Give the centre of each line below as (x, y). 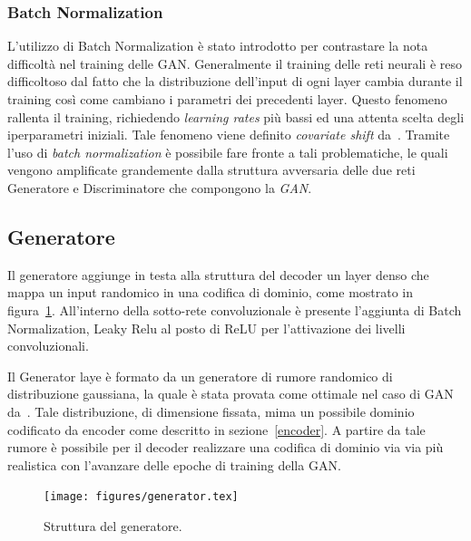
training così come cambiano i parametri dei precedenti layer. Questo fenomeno (227, 99)
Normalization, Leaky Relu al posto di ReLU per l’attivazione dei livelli (206, 328)
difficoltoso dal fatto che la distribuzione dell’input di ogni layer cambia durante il (235, 81)
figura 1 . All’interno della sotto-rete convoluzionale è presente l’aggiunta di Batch (235, 309)
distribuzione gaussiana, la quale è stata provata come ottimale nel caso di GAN (231, 394)
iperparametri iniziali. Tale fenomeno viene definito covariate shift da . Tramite (229, 135)
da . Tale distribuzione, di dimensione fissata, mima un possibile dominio (211, 411)
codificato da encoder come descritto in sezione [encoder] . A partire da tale (216, 429)
